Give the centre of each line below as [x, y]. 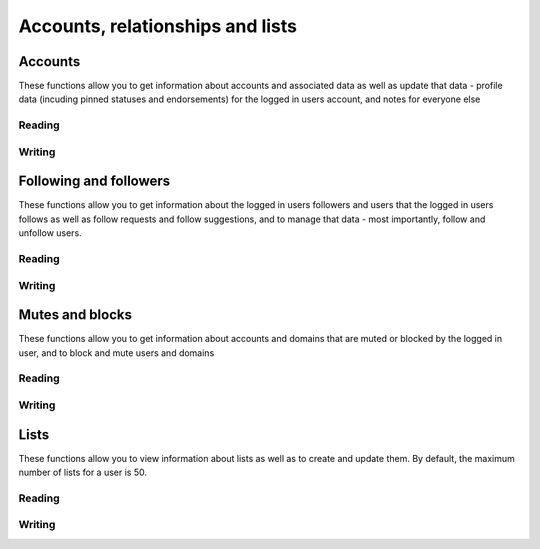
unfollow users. [50, 233]
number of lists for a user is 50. [82, 472]
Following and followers [94, 181]
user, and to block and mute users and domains [116, 352]
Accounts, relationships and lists [158, 26]
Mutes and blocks [75, 315]
